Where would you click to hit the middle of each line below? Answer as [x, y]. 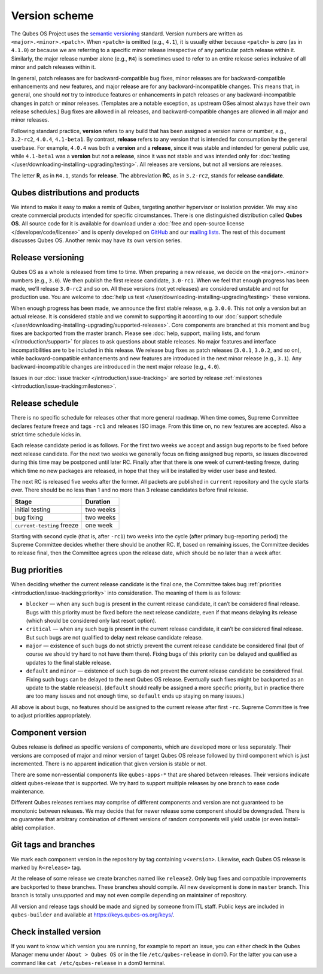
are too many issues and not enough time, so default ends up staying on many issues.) [135, 696]
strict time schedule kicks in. [46, 434]
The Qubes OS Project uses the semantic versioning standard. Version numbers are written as [127, 34]
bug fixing [29, 517]
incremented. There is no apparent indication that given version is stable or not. [109, 764]
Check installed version [56, 932]
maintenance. [28, 792]
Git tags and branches [53, 845]
